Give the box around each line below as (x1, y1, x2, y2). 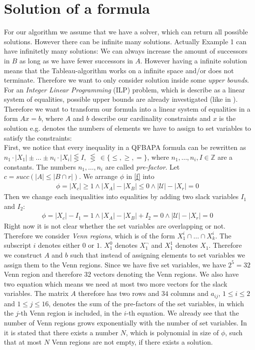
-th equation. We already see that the (126, 308, 239, 318)
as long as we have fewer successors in (19, 55, 133, 65)
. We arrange (79, 171, 118, 181)
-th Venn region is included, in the (18, 308, 122, 318)
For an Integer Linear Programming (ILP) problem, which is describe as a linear (4, 84, 245, 94)
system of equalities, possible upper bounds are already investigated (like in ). (4, 94, 238, 104)
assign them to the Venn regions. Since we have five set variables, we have (4, 259, 226, 269)
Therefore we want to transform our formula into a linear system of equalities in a (4, 103, 251, 114)
